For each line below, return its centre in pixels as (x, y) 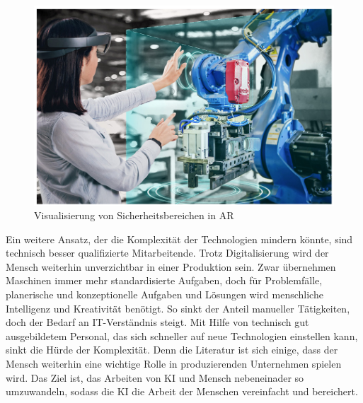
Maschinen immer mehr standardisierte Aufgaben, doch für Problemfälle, (164, 280)
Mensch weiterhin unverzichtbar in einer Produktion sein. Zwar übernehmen (171, 266)
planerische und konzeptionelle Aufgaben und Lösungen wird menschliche (165, 294)
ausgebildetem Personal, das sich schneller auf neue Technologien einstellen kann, (182, 335)
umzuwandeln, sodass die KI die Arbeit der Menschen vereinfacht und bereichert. (182, 391)
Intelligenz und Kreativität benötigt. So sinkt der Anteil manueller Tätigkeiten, (178, 308)
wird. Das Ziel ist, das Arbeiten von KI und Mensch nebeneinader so (155, 377)
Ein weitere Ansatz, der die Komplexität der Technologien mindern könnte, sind (179, 239)
